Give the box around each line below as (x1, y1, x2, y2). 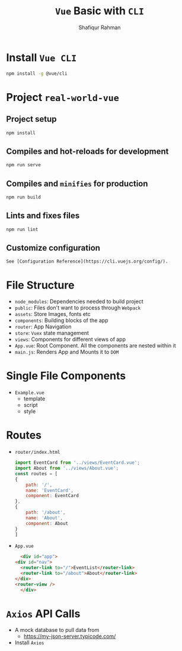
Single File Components (6, 369, 126, 383)
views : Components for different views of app (14, 336, 126, 343)
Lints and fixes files (6, 211, 80, 221)
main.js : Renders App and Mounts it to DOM (14, 349, 119, 356)
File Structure (6, 278, 75, 292)
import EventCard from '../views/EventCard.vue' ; (14, 460, 141, 466)
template (23, 395, 46, 402)
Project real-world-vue (6, 90, 120, 104)
